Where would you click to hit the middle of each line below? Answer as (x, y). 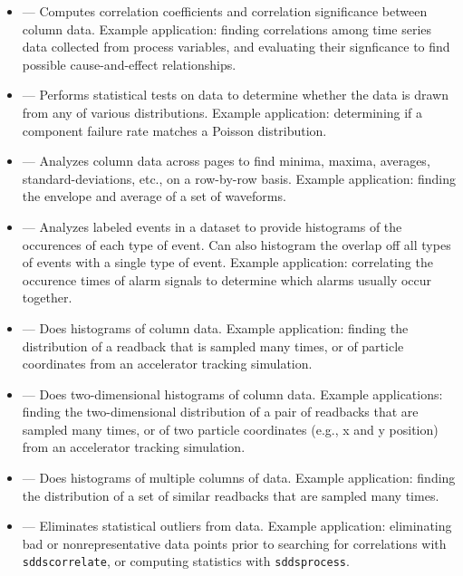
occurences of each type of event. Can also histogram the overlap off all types (236, 244)
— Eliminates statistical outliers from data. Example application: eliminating (237, 526)
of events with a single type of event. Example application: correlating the (227, 262)
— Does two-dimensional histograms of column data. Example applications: (232, 394)
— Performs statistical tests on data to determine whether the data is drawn (235, 95)
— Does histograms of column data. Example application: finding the (215, 327)
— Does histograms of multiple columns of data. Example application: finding (239, 478)
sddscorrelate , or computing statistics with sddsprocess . (186, 561)
